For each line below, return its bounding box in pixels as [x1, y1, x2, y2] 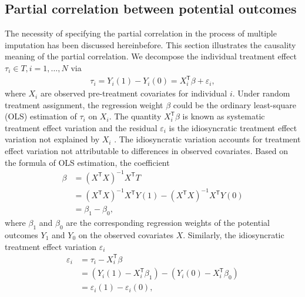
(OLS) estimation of [5, 110, 77, 122]
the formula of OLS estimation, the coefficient [5, 156, 170, 168]
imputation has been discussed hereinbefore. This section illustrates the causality [5, 38, 296, 51]
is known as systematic [182, 110, 265, 122]
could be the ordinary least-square [173, 98, 296, 111]
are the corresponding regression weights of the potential [66, 216, 270, 229]
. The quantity [109, 110, 162, 122]
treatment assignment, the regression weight [5, 98, 163, 111]
